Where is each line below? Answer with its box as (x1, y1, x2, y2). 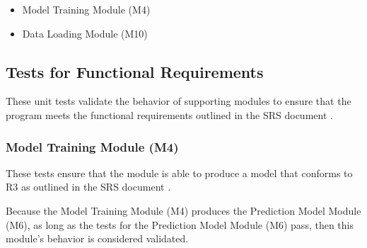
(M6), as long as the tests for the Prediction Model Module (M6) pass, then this (6, 217, 354, 232)
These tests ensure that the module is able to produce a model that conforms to (6, 165, 353, 180)
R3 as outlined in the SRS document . (6, 179, 171, 194)
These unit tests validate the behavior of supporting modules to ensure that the (6, 94, 351, 108)
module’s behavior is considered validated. (6, 231, 189, 246)
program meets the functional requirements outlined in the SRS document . (6, 107, 333, 122)
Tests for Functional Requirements (6, 60, 264, 82)
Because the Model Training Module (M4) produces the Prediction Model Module (6, 203, 361, 218)
